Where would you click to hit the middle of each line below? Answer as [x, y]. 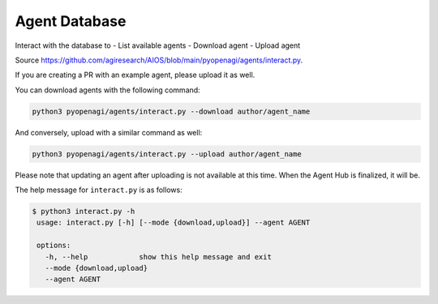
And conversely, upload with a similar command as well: [109, 132]
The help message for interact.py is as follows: [99, 190]
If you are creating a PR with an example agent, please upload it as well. [135, 75]
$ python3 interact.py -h [84, 212]
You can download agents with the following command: [107, 90]
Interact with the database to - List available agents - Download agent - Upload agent [158, 45]
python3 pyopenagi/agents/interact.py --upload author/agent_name [167, 154]
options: [54, 246]
